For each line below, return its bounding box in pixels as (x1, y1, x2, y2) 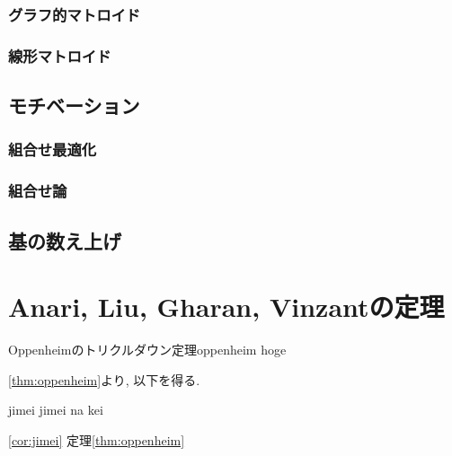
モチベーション (8, 92, 140, 119)
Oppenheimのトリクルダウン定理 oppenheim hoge (8, 340, 287, 359)
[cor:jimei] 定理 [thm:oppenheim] (8, 430, 185, 449)
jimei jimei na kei (8, 400, 103, 419)
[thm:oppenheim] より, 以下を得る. (8, 370, 200, 389)
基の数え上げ (8, 226, 121, 254)
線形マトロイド (8, 44, 111, 66)
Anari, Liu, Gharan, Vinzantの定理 (8, 288, 445, 325)
